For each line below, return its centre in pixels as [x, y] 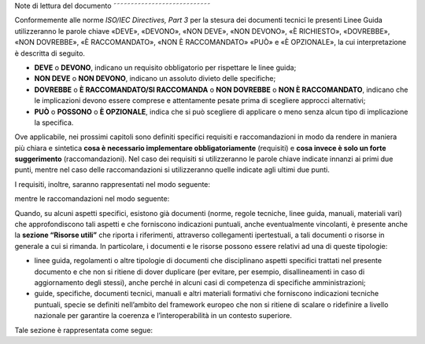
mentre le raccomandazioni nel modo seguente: [92, 199]
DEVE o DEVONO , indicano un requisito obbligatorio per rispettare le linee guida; [165, 68]
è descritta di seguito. [50, 53]
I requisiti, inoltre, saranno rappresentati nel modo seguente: [113, 184]
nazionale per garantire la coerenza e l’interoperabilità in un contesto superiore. [163, 316]
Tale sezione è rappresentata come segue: [84, 330]
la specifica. [54, 123]
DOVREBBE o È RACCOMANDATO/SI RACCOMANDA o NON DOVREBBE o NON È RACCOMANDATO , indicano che [221, 90]
